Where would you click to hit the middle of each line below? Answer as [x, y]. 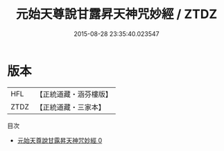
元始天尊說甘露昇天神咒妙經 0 [60, 140]
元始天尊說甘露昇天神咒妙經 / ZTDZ [117, 14]
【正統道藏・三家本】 [71, 107]
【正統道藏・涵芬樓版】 [74, 94]
